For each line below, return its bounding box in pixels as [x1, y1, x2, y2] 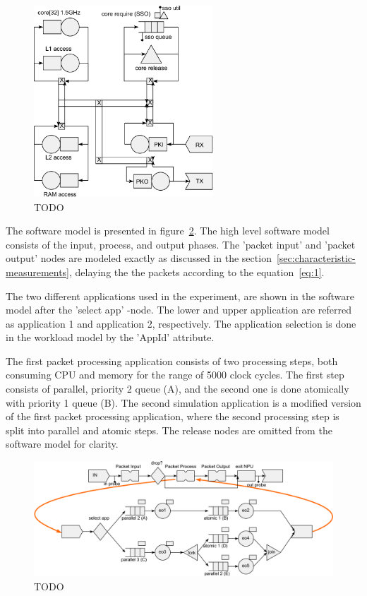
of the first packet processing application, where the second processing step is [6, 409, 339, 424]
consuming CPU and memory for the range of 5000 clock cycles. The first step [6, 367, 344, 382]
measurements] [6, 264, 70, 279]
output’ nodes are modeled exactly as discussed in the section [6, 251, 272, 266]
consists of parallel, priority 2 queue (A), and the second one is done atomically [6, 381, 349, 396]
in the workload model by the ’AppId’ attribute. [6, 330, 215, 345]
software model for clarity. [6, 436, 119, 451]
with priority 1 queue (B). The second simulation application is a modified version [6, 395, 361, 410]
